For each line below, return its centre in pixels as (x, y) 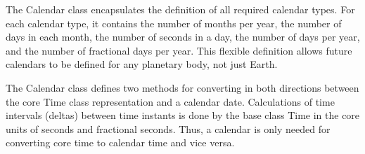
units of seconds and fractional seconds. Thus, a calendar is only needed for (168, 128)
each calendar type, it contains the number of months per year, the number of (174, 23)
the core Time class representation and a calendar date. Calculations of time (170, 101)
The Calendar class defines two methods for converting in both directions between (182, 87)
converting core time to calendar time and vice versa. (120, 142)
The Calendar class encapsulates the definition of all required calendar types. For (180, 9)
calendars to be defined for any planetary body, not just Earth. (142, 64)
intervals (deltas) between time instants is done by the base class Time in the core (183, 115)
